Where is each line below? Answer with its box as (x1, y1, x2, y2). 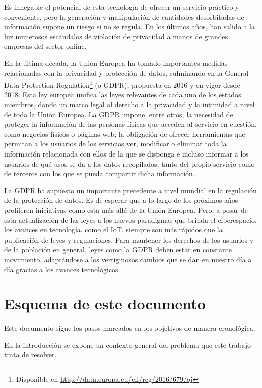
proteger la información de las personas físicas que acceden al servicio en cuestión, (4, 119, 257, 129)
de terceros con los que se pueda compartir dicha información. (4, 168, 195, 179)
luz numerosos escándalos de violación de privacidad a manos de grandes (4, 31, 228, 41)
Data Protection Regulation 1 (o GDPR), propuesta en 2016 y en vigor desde (4, 78, 240, 90)
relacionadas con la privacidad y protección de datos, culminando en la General (4, 67, 249, 78)
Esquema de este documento (4, 293, 206, 314)
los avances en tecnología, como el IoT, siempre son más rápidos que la (4, 224, 223, 235)
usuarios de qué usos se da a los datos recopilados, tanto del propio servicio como (4, 158, 255, 169)
